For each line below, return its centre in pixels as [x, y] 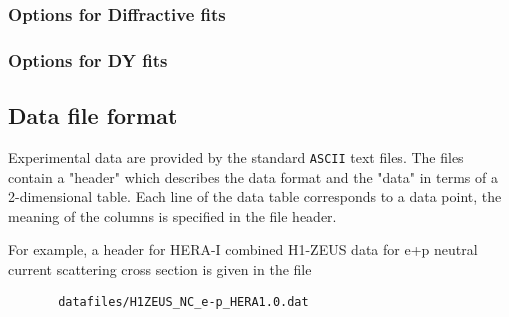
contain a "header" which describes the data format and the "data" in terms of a [253, 176]
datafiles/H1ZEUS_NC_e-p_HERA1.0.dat [183, 301]
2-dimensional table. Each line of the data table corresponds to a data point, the [255, 196]
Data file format [93, 115]
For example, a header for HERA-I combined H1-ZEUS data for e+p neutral [243, 249]
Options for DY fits [88, 59]
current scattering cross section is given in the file [160, 268]
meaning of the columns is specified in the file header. [172, 215]
